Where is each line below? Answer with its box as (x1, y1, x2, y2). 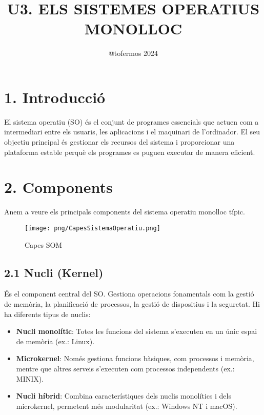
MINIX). (16, 373, 44, 384)
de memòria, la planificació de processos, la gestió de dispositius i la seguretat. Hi (4, 298, 260, 309)
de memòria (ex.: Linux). (16, 335, 95, 346)
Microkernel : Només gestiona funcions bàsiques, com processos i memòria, (16, 353, 254, 364)
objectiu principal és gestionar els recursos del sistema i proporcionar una (4, 136, 235, 147)
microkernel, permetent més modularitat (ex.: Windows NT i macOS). (16, 400, 237, 411)
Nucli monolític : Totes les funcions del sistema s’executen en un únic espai (16, 326, 257, 337)
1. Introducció (4, 86, 106, 107)
